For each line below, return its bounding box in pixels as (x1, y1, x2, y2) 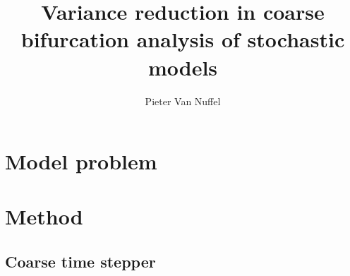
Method (5, 202, 83, 231)
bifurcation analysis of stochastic (20, 25, 345, 54)
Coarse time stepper (5, 251, 156, 272)
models (147, 52, 218, 81)
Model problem (5, 147, 157, 176)
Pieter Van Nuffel (145, 93, 221, 108)
